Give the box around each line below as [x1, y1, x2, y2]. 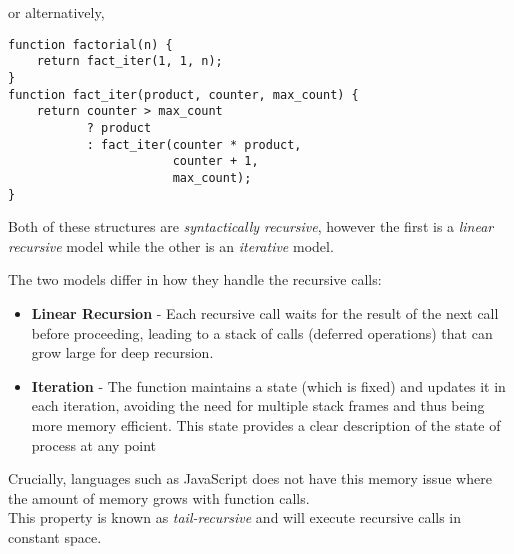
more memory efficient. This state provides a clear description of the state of [31, 414, 501, 435]
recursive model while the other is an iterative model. [8, 235, 334, 256]
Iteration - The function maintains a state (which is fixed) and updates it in [31, 375, 506, 396]
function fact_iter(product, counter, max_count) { [8, 87, 359, 102]
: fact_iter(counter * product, [86, 137, 302, 152]
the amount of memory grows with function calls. [8, 487, 310, 508]
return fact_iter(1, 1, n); [36, 54, 223, 69]
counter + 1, [172, 154, 259, 169]
